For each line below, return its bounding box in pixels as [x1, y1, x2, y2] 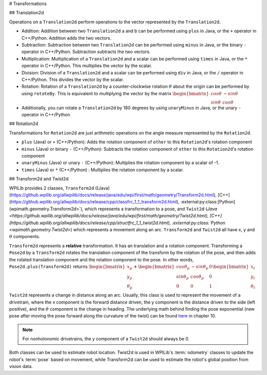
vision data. [9, 364, 33, 370]
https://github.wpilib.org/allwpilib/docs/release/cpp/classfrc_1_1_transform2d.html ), [10, 199, 180, 205]
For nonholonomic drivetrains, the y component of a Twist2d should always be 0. [22, 336, 190, 342]
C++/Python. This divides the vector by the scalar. [21, 76, 124, 82]
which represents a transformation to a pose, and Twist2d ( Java [84, 206, 218, 212]
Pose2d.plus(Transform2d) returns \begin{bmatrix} [9, 263, 126, 269]
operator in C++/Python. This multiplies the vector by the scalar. [21, 62, 153, 69]
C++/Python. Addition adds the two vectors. [21, 35, 111, 41]
